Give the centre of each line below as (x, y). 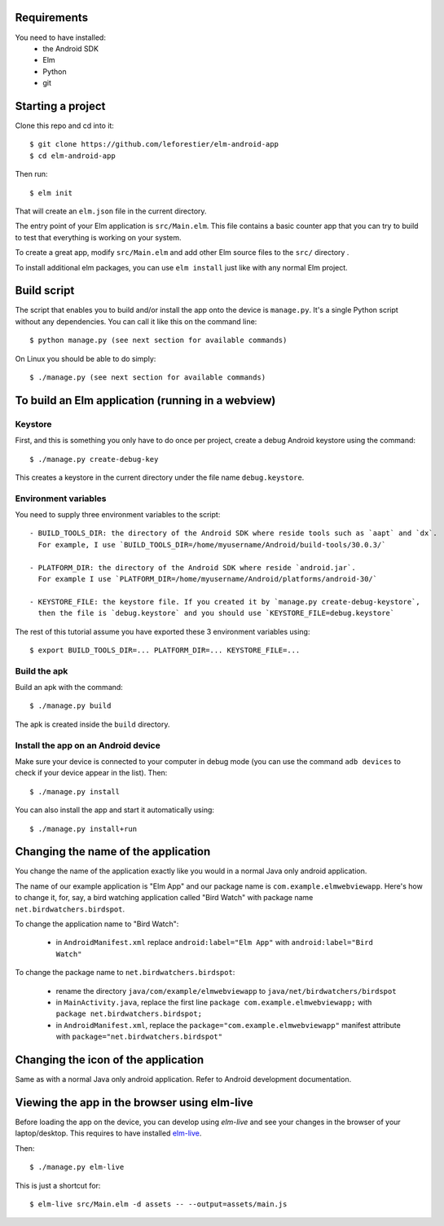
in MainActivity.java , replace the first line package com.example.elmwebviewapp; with (214, 1002)
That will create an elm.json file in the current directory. (111, 211)
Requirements (52, 18)
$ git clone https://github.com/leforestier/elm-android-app (154, 144)
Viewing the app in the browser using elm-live (134, 1103)
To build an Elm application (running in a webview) (145, 400)
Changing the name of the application (113, 852)
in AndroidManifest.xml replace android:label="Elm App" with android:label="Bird (215, 943)
